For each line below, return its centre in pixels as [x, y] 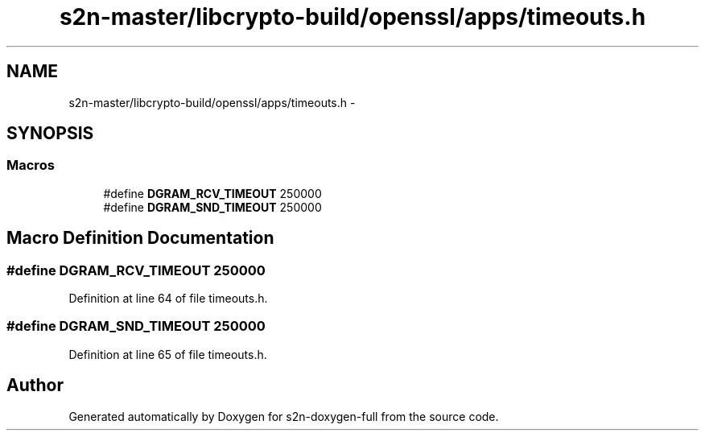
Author [35, 385]
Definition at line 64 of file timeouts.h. [168, 299]
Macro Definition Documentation [140, 238]
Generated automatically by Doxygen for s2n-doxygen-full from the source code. [284, 416]
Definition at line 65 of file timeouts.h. [168, 354]
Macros [31, 165]
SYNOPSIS [50, 134]
